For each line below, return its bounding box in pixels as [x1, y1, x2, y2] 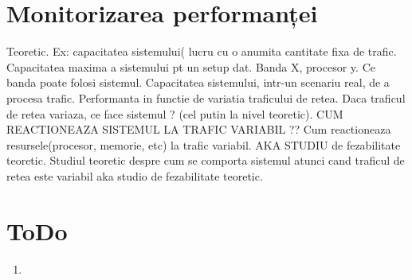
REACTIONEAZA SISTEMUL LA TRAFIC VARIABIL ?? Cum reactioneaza [6, 121, 391, 138]
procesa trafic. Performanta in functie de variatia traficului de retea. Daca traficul [6, 89, 406, 106]
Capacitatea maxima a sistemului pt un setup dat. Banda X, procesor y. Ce [6, 58, 375, 75]
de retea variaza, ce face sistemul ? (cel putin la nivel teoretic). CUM [6, 105, 343, 122]
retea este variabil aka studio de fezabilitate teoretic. [6, 167, 263, 184]
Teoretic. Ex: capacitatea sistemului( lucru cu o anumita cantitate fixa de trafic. [6, 43, 397, 60]
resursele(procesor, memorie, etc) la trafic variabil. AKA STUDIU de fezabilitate [6, 136, 401, 153]
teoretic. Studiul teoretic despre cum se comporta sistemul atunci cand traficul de [6, 152, 405, 169]
